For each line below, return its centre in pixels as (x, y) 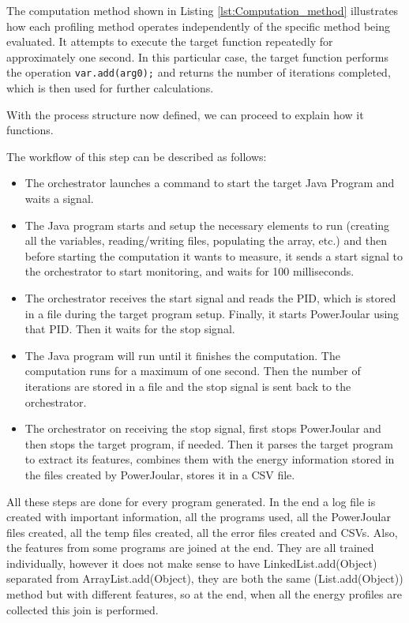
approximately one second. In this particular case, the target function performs (197, 56)
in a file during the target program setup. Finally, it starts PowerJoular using (212, 313)
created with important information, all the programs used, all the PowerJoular (199, 517)
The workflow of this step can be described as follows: (137, 156)
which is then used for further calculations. (110, 88)
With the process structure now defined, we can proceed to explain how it (185, 114)
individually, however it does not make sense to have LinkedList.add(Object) (192, 563)
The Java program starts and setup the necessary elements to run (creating (207, 225)
